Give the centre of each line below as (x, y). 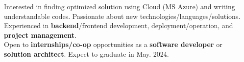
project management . (40, 35)
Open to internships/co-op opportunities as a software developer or (113, 44)
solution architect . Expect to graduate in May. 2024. (86, 54)
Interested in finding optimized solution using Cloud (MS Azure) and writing (120, 6)
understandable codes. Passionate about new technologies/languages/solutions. (122, 16)
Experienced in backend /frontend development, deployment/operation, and (119, 25)
